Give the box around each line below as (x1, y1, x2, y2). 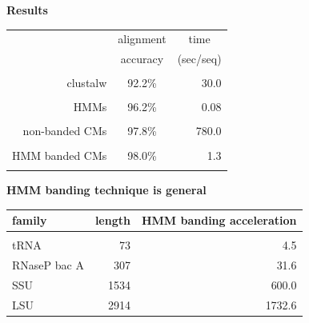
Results (6, 2, 48, 18)
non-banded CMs (22, 122, 107, 139)
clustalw (66, 74, 107, 91)
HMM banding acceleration (141, 212, 297, 228)
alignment (118, 30, 167, 47)
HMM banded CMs (12, 146, 107, 163)
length (94, 212, 130, 228)
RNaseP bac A (12, 256, 84, 273)
